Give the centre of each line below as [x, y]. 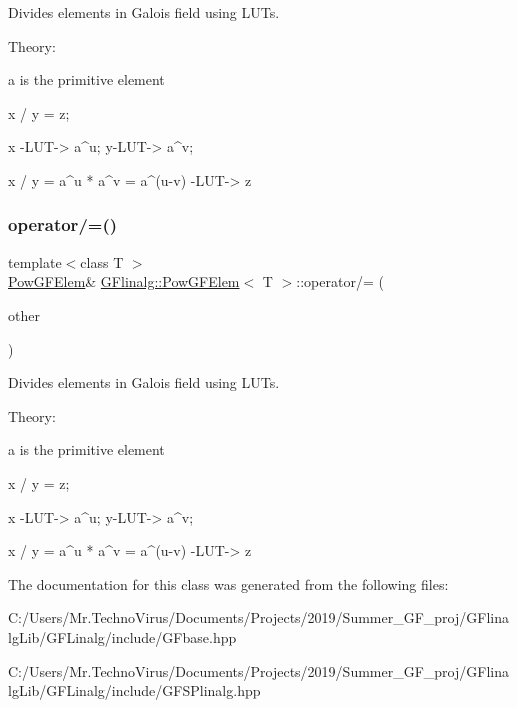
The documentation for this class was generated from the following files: [228, 583]
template [35, 261]
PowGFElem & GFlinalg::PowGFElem [124, 281]
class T [102, 261]
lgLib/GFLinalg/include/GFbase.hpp [122, 636]
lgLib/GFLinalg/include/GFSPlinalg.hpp [134, 690]
